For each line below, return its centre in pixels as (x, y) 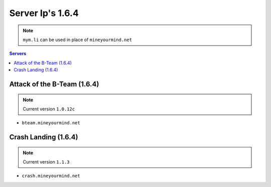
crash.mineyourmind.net (51, 176)
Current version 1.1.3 (46, 162)
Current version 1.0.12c (49, 109)
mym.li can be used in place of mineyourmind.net (78, 40)
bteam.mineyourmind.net (51, 123)
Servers (18, 54)
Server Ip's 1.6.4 (44, 13)
